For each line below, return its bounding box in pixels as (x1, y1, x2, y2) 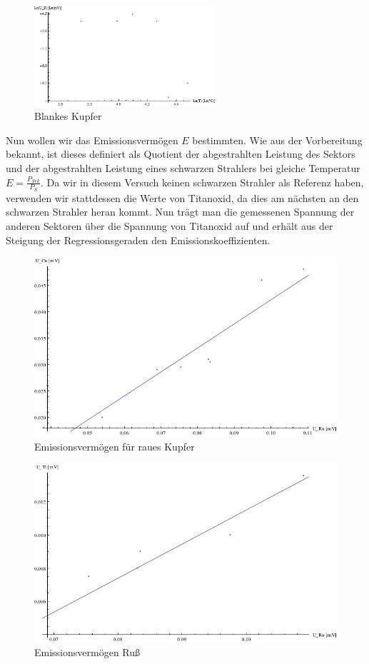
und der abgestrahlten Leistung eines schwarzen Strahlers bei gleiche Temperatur (6, 160, 360, 175)
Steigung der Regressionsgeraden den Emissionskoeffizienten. (6, 232, 271, 247)
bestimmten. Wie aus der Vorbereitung (192, 132, 363, 147)
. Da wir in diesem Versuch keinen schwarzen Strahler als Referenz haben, (41, 174, 364, 189)
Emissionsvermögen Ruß (34, 645, 141, 660)
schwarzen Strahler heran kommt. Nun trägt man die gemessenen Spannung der (6, 204, 355, 219)
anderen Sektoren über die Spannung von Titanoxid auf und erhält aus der (6, 218, 333, 233)
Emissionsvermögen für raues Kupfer (34, 438, 195, 453)
